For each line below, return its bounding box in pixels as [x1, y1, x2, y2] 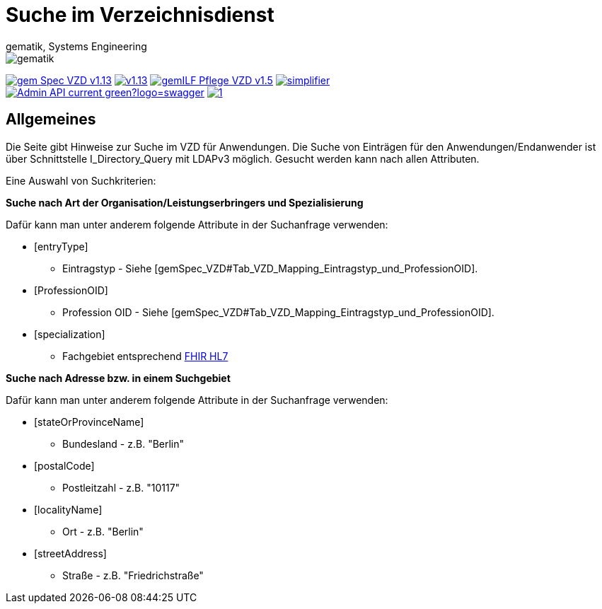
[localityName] [34, 503, 103, 516]
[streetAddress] [34, 547, 107, 559]
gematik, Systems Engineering [6, 40, 147, 52]
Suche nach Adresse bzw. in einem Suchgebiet [6, 371, 231, 384]
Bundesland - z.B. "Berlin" [62, 437, 185, 450]
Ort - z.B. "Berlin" [62, 525, 144, 538]
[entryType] [34, 240, 88, 253]
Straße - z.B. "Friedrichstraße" [62, 569, 204, 581]
